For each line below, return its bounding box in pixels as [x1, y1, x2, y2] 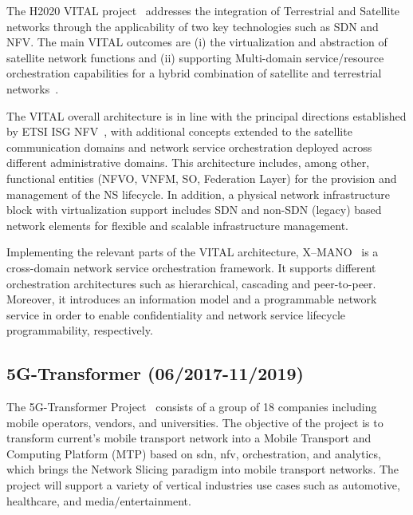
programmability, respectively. [6, 322, 153, 339]
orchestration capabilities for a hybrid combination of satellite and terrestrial [6, 65, 382, 81]
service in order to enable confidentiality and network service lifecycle [6, 306, 345, 323]
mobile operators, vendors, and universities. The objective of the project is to [6, 414, 383, 430]
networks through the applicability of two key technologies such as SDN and [6, 18, 379, 34]
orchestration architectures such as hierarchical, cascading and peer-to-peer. [6, 275, 376, 291]
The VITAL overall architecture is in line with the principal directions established [6, 107, 407, 124]
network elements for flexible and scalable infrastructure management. [6, 216, 348, 233]
